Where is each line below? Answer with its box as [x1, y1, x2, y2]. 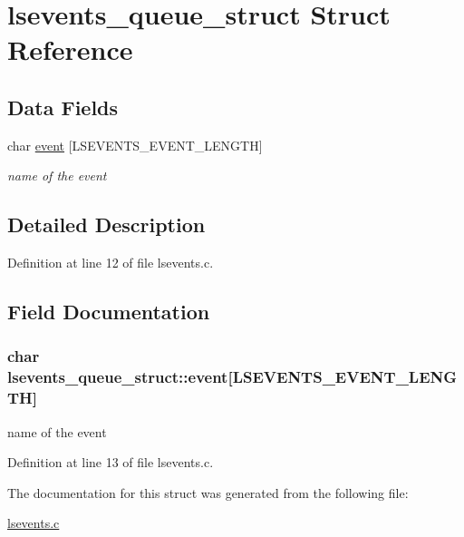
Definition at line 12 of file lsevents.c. [7, 253, 214, 272]
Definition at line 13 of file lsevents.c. [7, 453, 214, 472]
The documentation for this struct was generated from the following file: [7, 483, 409, 502]
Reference [7, 31, 133, 68]
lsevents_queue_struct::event [7, 366, 228, 388]
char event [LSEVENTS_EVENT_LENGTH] [7, 135, 263, 154]
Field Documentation [7, 298, 210, 326]
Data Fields [7, 93, 119, 121]
